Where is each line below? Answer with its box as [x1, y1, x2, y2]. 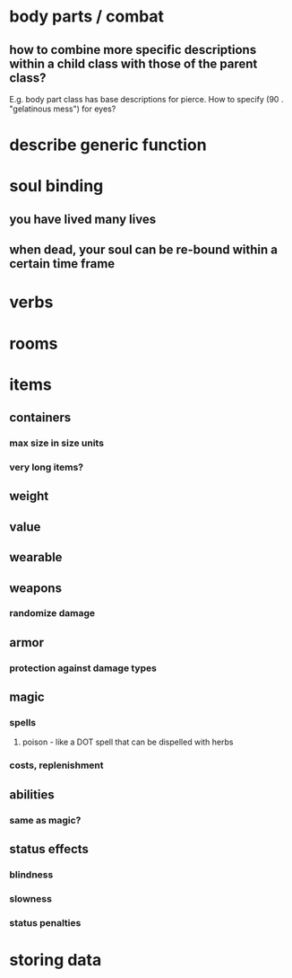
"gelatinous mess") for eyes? [9, 103, 116, 114]
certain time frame [9, 256, 116, 271]
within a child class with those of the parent [9, 56, 258, 71]
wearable [9, 550, 63, 565]
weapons [9, 580, 63, 595]
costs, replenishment [9, 759, 105, 771]
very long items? [9, 461, 84, 473]
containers [9, 410, 72, 426]
